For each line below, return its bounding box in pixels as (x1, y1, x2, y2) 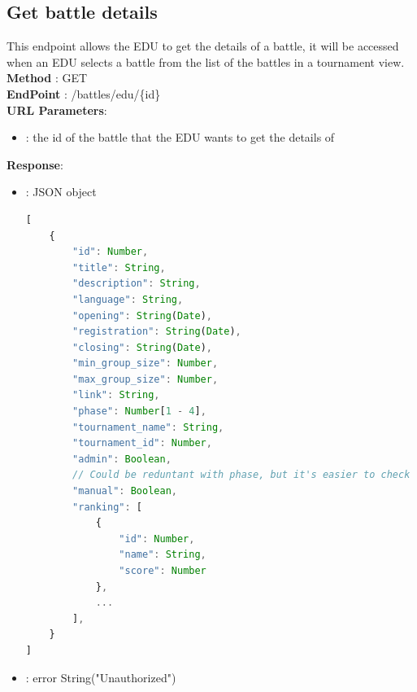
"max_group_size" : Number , (72, 373, 219, 385)
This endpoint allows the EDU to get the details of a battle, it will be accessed (7, 37, 399, 55)
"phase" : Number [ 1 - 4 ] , (72, 405, 206, 418)
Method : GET (7, 69, 88, 86)
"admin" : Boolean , (72, 453, 172, 465)
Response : (7, 155, 63, 173)
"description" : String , (72, 278, 201, 290)
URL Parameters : (7, 101, 107, 118)
